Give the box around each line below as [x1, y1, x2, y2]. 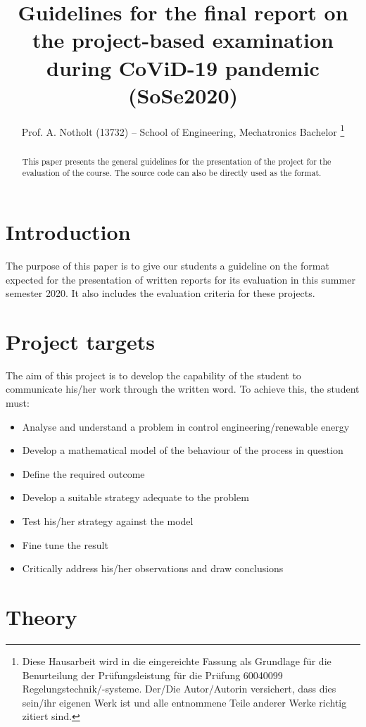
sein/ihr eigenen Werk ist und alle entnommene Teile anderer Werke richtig [22, 695, 347, 709]
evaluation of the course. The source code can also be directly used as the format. [22, 167, 322, 179]
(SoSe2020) [127, 80, 239, 109]
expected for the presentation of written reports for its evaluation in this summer [6, 272, 355, 286]
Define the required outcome [22, 466, 145, 481]
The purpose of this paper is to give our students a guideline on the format [6, 258, 329, 272]
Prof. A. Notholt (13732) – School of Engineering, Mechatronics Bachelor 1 [21, 122, 345, 139]
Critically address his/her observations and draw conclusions [22, 561, 284, 576]
